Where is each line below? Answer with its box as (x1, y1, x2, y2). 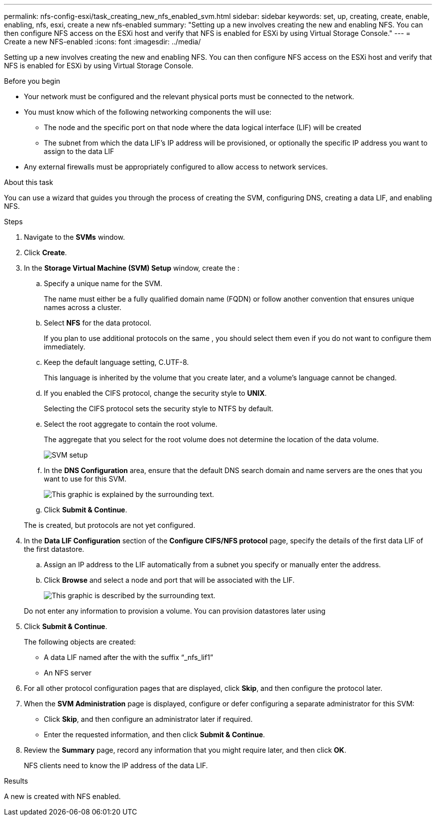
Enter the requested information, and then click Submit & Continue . (44, 730, 265, 739)
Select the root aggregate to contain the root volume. (44, 420, 218, 428)
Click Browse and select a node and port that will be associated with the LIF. (44, 576, 295, 584)
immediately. (44, 342, 86, 351)
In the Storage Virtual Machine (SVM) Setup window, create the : (24, 264, 240, 272)
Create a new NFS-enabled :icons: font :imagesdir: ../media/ (4, 37, 201, 46)
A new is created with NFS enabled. (4, 792, 121, 801)
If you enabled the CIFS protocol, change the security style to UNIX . (44, 389, 267, 397)
